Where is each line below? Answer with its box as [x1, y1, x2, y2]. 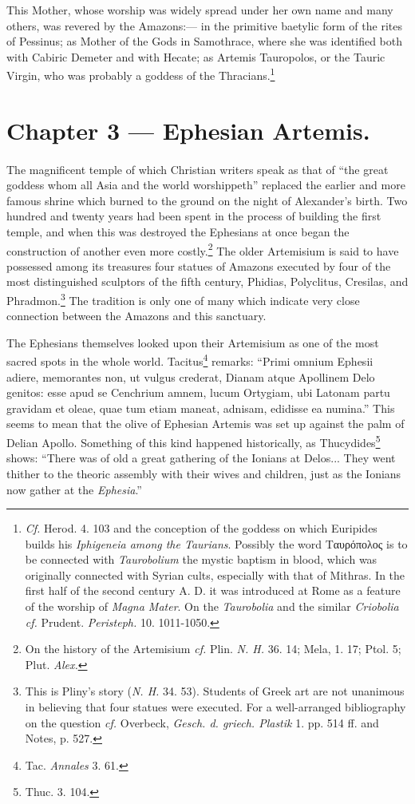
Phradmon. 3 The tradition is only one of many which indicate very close [6, 290, 360, 308]
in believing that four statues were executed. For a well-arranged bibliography [25, 699, 406, 715]
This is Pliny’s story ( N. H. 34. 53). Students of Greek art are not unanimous [25, 683, 405, 699]
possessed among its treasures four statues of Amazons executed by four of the [6, 257, 391, 274]
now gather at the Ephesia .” [6, 481, 142, 497]
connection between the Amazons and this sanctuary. [6, 307, 267, 324]
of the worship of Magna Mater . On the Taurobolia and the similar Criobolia [25, 598, 399, 615]
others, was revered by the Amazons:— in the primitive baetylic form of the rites [6, 17, 402, 34]
